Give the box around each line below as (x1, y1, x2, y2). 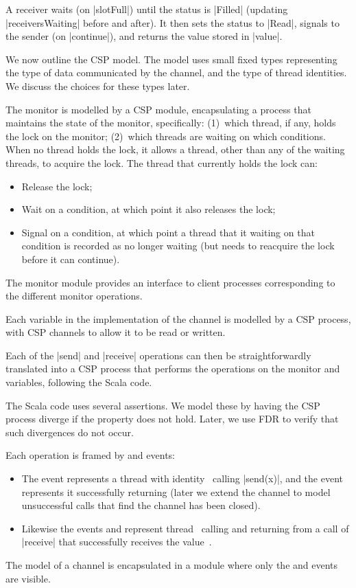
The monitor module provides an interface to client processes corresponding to (5, 275, 335, 289)
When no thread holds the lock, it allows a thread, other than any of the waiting (5, 142, 345, 157)
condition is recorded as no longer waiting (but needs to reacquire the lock (21, 238, 335, 253)
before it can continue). (21, 251, 120, 266)
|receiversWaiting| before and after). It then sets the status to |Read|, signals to (5, 15, 340, 30)
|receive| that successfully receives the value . (21, 534, 212, 549)
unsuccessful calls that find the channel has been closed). (21, 498, 261, 512)
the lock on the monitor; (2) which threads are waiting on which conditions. (5, 128, 326, 143)
